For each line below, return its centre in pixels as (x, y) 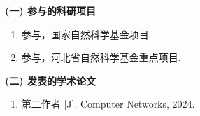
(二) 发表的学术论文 (50, 80)
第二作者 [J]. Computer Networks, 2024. (108, 104)
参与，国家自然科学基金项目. (86, 34)
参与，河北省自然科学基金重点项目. (101, 57)
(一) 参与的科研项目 (50, 10)
